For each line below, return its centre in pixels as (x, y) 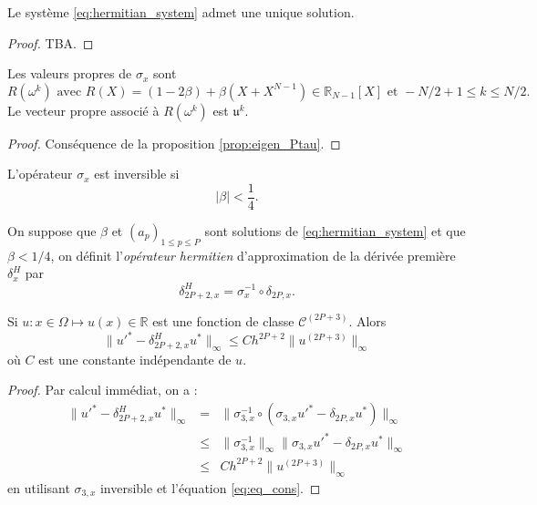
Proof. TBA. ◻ (51, 42)
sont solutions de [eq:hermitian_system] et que (335, 231)
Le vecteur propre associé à (83, 110)
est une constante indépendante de (135, 359)
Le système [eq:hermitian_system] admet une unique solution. (181, 12)
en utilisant (39, 487)
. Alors (367, 320)
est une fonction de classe (223, 320)
